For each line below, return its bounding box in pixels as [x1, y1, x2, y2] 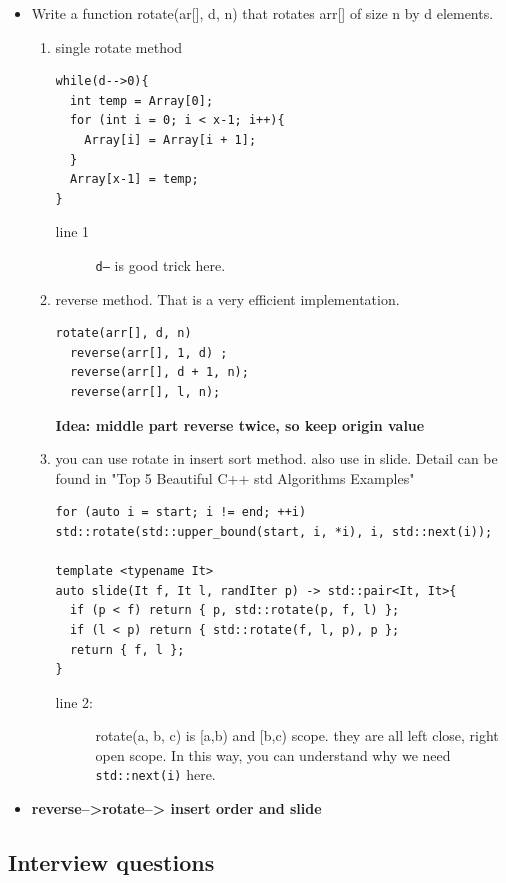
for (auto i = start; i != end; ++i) [55, 505, 307, 520]
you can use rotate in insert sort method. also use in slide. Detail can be [55, 448, 498, 469]
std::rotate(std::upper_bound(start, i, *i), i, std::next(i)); [55, 524, 493, 539]
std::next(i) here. [95, 764, 216, 785]
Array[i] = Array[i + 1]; [84, 132, 257, 147]
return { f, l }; [69, 642, 185, 657]
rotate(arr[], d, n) [55, 326, 192, 341]
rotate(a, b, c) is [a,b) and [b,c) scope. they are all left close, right [95, 725, 499, 746]
